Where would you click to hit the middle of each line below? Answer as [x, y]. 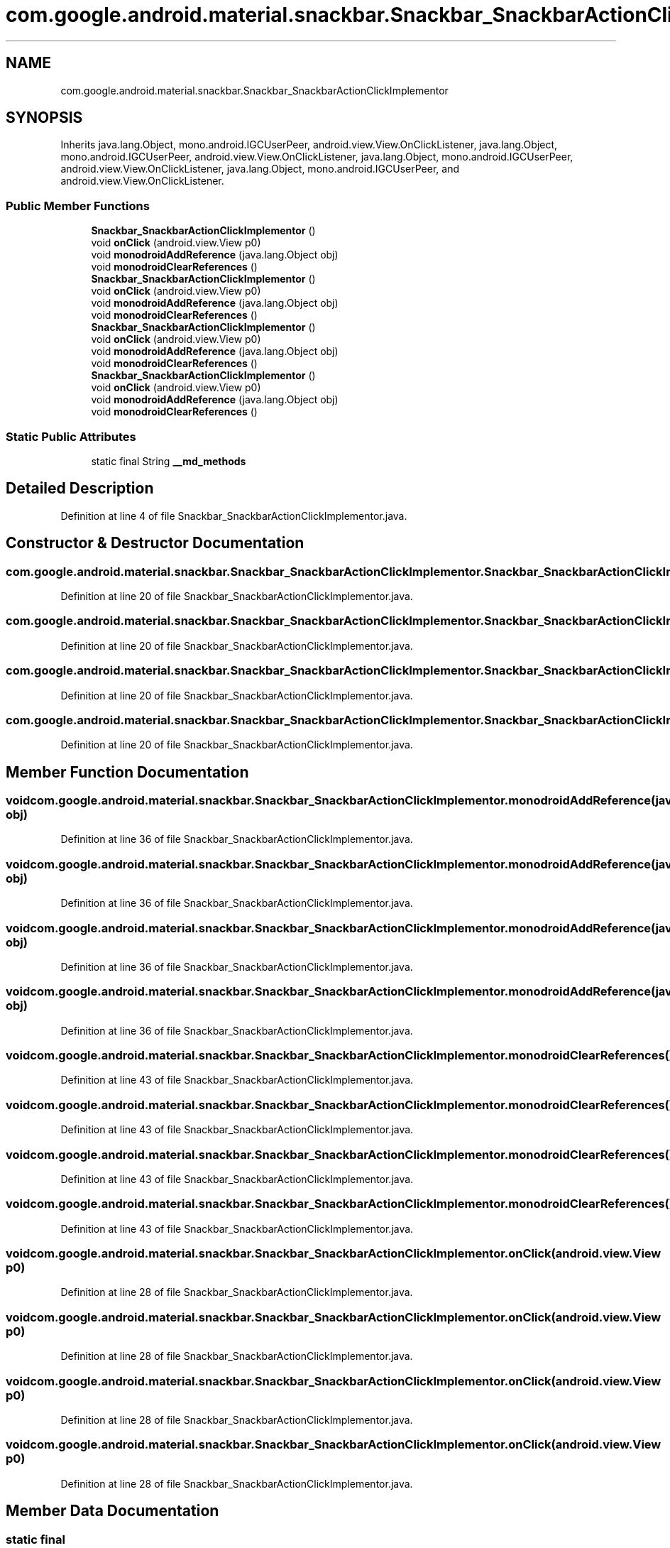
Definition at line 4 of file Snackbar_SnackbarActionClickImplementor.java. [234, 516]
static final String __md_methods [169, 461]
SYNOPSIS [44, 118]
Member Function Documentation [127, 772]
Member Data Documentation [112, 1511]
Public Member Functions [78, 206]
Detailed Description [80, 489]
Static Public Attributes [71, 436]
